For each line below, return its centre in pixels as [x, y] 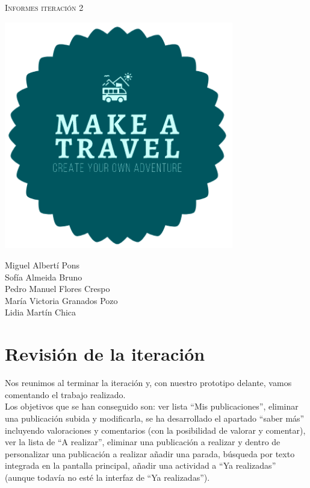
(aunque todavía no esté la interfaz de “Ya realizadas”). [107, 477]
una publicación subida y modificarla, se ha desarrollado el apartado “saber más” [155, 418]
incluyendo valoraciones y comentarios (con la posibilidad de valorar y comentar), [155, 430]
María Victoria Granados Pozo [61, 300]
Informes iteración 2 [44, 7]
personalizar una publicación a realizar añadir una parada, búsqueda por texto [150, 453]
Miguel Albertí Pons [42, 265]
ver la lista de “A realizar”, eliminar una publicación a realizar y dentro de [143, 442]
